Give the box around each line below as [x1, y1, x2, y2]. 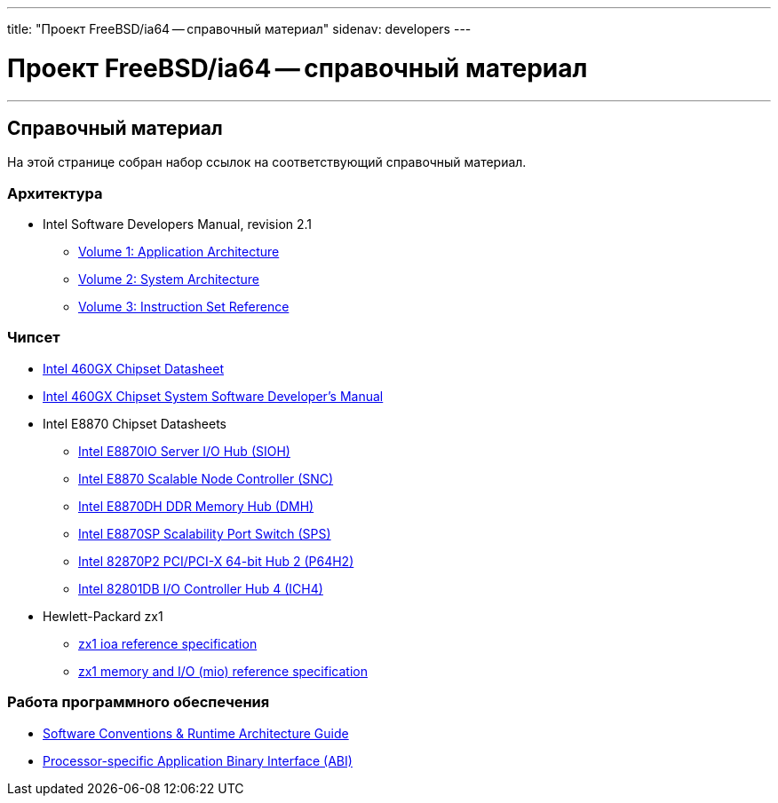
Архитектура [7, 184, 103, 202]
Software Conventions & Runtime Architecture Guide [43, 725, 349, 741]
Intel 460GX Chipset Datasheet [43, 360, 224, 376]
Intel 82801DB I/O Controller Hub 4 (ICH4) [78, 580, 323, 596]
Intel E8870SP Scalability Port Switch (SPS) [78, 525, 331, 541]
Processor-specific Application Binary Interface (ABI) [43, 752, 353, 768]
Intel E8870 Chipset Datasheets [43, 415, 227, 431]
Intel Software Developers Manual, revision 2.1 [43, 216, 313, 232]
